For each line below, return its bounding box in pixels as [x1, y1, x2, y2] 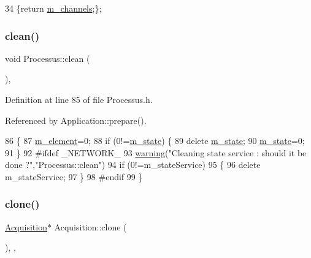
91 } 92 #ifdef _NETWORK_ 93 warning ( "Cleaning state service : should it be [5, 146, 307, 159]
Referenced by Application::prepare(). [5, 113, 147, 126]
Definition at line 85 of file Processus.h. [5, 93, 153, 105]
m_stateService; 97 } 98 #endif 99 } [5, 170, 143, 183]
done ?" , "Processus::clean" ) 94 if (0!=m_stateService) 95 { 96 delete [5, 158, 261, 171]
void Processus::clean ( [5, 51, 90, 64]
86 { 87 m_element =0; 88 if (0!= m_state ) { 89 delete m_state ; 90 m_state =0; [5, 134, 305, 147]
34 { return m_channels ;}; [5, 2, 102, 14]
